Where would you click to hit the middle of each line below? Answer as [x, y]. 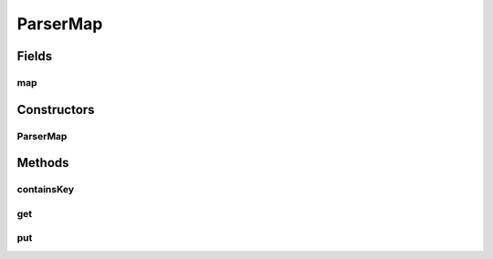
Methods [43, 163]
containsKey [46, 190]
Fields [35, 56]
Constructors [56, 109]
